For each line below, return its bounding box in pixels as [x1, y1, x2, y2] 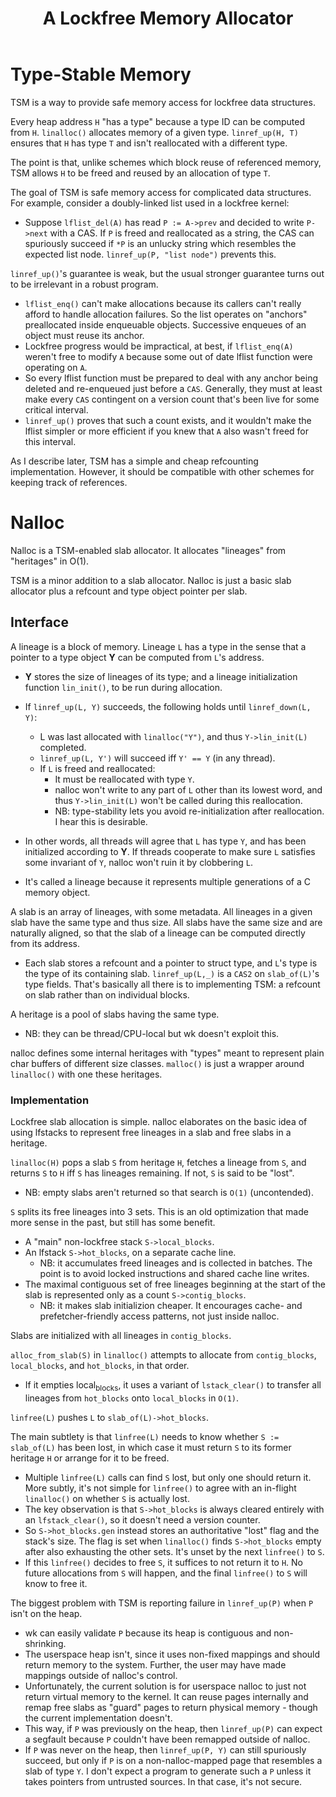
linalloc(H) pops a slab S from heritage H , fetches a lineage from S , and [10, 1156, 307, 1168]
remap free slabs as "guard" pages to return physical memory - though [24, 1701, 318, 1713]
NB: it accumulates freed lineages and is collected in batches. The [39, 1257, 313, 1269]
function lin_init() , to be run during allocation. [24, 681, 223, 693]
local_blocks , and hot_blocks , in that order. [10, 1359, 190, 1371]
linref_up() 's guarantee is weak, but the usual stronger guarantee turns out [10, 267, 325, 279]
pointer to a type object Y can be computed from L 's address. [10, 651, 265, 663]
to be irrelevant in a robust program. [10, 278, 159, 290]
